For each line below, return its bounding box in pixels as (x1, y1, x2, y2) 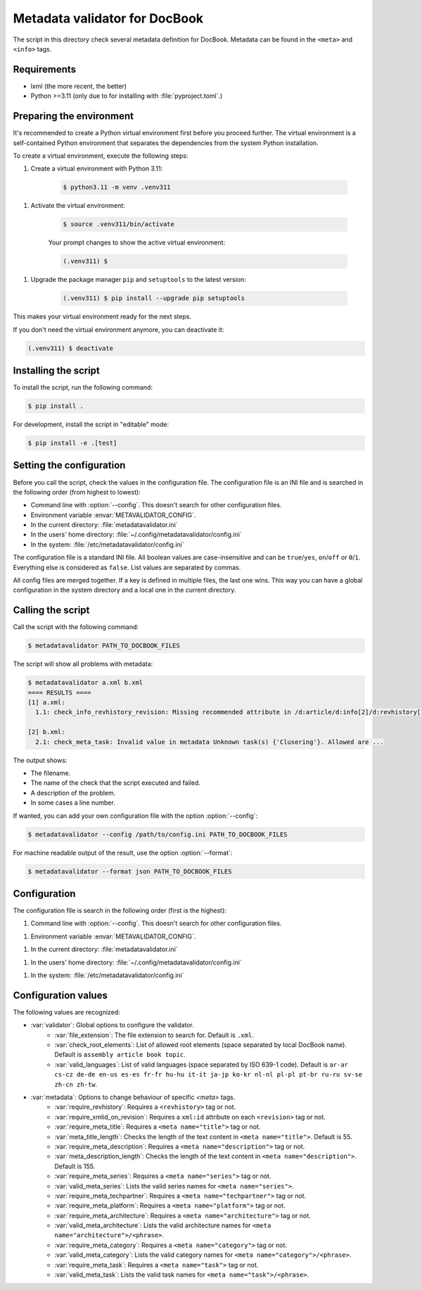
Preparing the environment (13, 110, 134, 123)
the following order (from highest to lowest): (13, 488, 141, 496)
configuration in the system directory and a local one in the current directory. (13, 585, 236, 595)
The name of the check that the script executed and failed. (30, 779, 200, 787)
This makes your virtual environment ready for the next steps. (13, 312, 192, 321)
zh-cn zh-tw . (54, 1080, 98, 1089)
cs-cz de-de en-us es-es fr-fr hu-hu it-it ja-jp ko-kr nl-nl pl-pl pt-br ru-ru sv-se (54, 1071, 362, 1079)
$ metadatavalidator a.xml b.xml (27, 678, 143, 687)
